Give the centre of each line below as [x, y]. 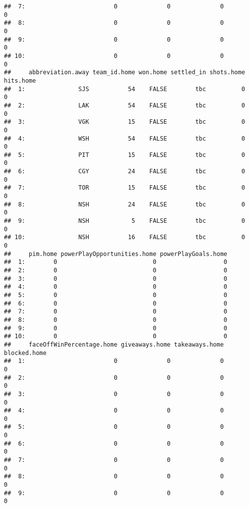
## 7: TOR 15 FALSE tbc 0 [124, 188]
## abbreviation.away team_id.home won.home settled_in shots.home [124, 73]
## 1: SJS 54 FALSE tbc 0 [124, 89]
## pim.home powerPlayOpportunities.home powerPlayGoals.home [116, 254]
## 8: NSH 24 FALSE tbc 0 [124, 204]
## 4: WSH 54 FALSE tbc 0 [124, 138]
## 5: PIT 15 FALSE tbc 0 [124, 155]
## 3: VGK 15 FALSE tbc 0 [124, 122]
